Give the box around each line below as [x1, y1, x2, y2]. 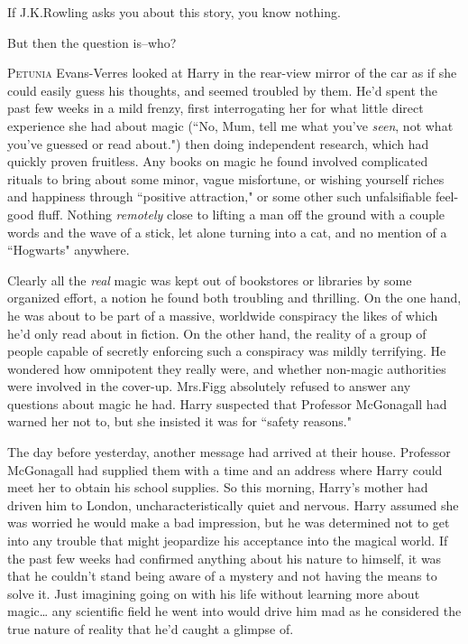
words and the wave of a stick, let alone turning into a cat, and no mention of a [7, 222, 447, 241]
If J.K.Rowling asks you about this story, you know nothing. [7, 3, 341, 21]
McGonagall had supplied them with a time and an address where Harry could [7, 460, 443, 479]
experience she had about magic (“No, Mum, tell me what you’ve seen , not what [7, 116, 454, 135]
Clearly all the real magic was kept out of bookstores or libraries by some [7, 270, 412, 289]
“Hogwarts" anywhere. [7, 240, 130, 259]
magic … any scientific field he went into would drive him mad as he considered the [7, 602, 462, 621]
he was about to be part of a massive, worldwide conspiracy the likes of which [7, 305, 438, 324]
